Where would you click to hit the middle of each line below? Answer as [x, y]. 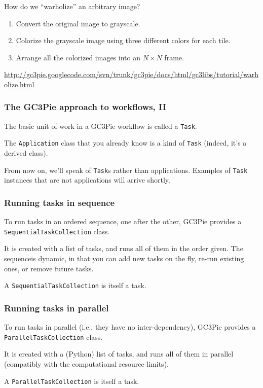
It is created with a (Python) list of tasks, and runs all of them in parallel [119, 354]
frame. [174, 57]
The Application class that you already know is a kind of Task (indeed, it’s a [125, 143]
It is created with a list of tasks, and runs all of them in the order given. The [124, 248]
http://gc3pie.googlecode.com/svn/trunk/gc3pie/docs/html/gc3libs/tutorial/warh [131, 74]
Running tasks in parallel [57, 308]
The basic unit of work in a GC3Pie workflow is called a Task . [101, 126]
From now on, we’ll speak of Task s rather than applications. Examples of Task [126, 170]
